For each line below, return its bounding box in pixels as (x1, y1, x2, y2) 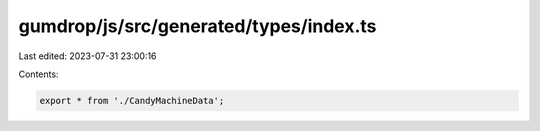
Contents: (18, 68, 59, 80)
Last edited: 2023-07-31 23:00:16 (18, 50, 157, 62)
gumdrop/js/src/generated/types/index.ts (18, 15, 377, 37)
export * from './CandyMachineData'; (39, 95, 225, 106)
